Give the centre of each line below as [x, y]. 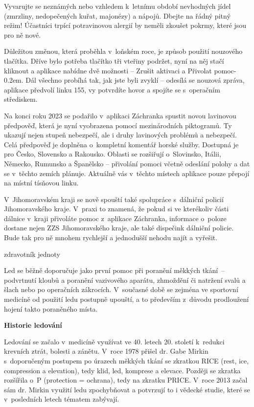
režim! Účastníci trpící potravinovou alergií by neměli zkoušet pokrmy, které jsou [125, 25]
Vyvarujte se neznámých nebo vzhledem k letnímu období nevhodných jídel [117, 6]
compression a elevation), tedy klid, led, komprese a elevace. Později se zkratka [122, 370]
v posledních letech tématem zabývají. [62, 399]
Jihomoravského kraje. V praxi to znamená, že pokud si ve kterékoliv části [116, 209]
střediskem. [21, 99]
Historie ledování [33, 325]
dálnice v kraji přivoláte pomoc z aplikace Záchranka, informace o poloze [115, 218]
